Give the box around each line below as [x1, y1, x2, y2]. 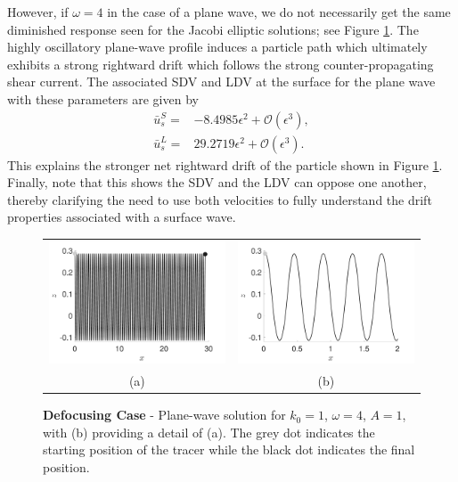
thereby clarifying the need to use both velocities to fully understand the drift [7, 190, 432, 208]
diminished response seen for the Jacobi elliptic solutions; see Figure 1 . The [7, 20, 419, 38]
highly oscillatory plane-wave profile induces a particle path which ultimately [7, 37, 428, 56]
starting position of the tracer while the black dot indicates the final [43, 440, 415, 459]
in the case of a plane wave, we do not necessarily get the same [107, 3, 451, 20]
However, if [7, 3, 69, 20]
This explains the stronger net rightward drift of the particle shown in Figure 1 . [7, 155, 443, 174]
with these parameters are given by [7, 89, 199, 108]
